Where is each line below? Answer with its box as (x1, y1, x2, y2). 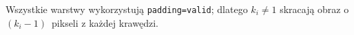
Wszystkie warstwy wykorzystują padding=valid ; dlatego (6, 2, 248, 16)
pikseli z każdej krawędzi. (52, 15, 158, 30)
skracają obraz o (280, 2, 349, 16)
